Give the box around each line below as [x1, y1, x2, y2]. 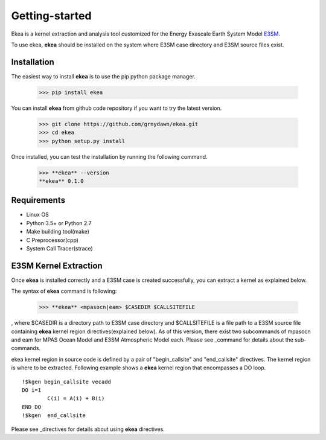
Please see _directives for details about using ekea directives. [11, 426, 165, 433]
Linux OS [26, 211, 50, 218]
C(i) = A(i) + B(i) [47, 395, 105, 402]
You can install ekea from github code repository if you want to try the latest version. [11, 104, 222, 112]
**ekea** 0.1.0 [39, 177, 84, 184]
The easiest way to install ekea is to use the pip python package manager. [11, 72, 196, 80]
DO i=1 [22, 387, 42, 394]
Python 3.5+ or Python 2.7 [26, 219, 92, 226]
